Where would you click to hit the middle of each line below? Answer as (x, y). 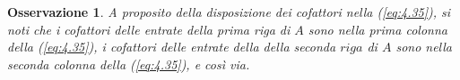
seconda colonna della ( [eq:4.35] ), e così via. (129, 64)
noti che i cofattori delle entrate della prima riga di (149, 29)
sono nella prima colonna (378, 29)
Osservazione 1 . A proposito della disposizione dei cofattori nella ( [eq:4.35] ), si (229, 12)
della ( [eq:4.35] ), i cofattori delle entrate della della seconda (172, 47)
